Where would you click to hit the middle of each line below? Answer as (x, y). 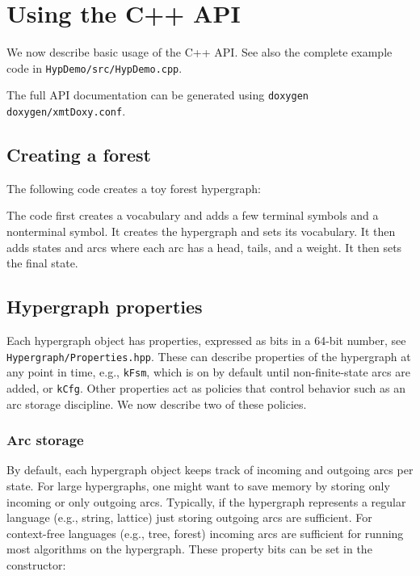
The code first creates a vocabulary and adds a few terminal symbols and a (193, 215)
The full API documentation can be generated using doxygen (157, 95)
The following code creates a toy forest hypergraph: (134, 188)
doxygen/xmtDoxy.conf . (66, 111)
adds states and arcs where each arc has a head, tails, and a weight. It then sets (204, 247)
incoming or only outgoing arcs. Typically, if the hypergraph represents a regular (206, 501)
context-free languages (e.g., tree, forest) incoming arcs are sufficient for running (205, 533)
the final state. (42, 263)
